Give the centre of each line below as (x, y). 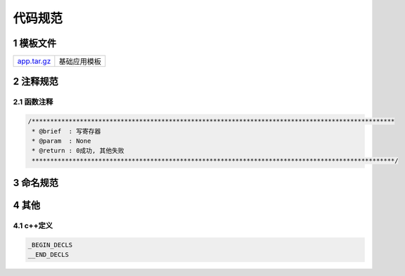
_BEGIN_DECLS (50, 245)
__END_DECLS (49, 255)
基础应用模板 (80, 62)
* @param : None (62, 141)
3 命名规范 (36, 183)
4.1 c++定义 (33, 226)
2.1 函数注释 (33, 102)
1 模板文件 (35, 43)
